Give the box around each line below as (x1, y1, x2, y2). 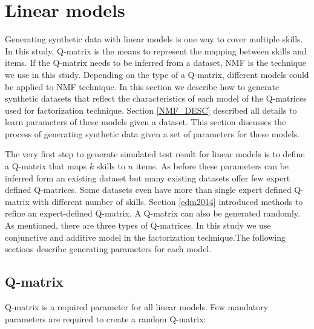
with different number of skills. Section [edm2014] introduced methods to (32, 195, 303, 207)
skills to (96, 160, 125, 172)
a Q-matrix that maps (5, 160, 87, 172)
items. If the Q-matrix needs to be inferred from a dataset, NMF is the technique (5, 56, 307, 69)
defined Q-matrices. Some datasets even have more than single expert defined (5, 183, 292, 196)
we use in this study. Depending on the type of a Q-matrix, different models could (5, 68, 309, 80)
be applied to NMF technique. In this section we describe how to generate (5, 80, 280, 93)
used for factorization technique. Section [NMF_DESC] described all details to (5, 103, 297, 116)
